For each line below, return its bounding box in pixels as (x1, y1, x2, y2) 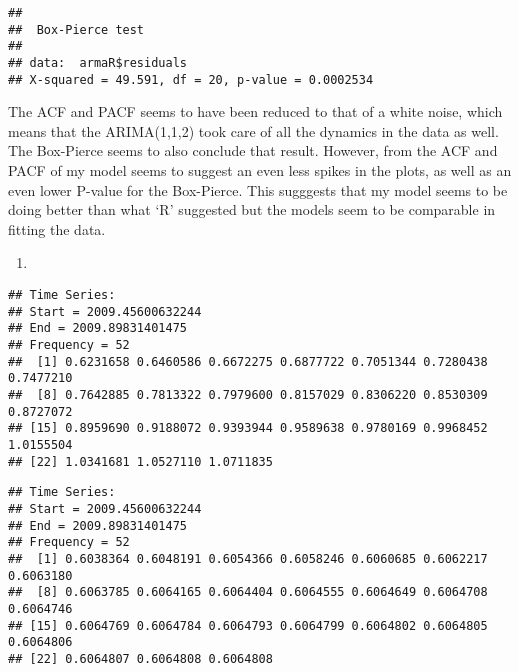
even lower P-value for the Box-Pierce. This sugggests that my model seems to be (8, 179, 508, 200)
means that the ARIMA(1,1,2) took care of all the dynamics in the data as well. (8, 120, 499, 141)
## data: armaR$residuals (8, 55, 187, 70)
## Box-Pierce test (8, 22, 145, 37)
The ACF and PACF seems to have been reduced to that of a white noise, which (8, 101, 503, 122)
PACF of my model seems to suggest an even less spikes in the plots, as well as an (8, 160, 512, 181)
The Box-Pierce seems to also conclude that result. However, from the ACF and (8, 140, 498, 161)
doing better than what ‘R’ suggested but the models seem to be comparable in (8, 199, 496, 220)
